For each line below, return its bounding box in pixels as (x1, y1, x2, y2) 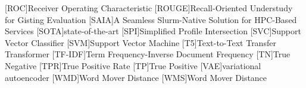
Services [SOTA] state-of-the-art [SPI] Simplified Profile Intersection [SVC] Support (5, 25, 301, 37)
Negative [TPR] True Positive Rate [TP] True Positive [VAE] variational (5, 59, 261, 71)
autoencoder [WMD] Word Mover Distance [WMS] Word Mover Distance (5, 71, 267, 83)
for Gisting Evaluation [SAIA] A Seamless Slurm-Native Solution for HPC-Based (5, 13, 297, 25)
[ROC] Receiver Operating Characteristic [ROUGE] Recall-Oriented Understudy (5, 2, 293, 14)
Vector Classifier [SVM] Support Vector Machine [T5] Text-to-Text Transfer (5, 36, 276, 48)
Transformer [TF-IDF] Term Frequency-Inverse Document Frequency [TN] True (5, 48, 291, 60)
